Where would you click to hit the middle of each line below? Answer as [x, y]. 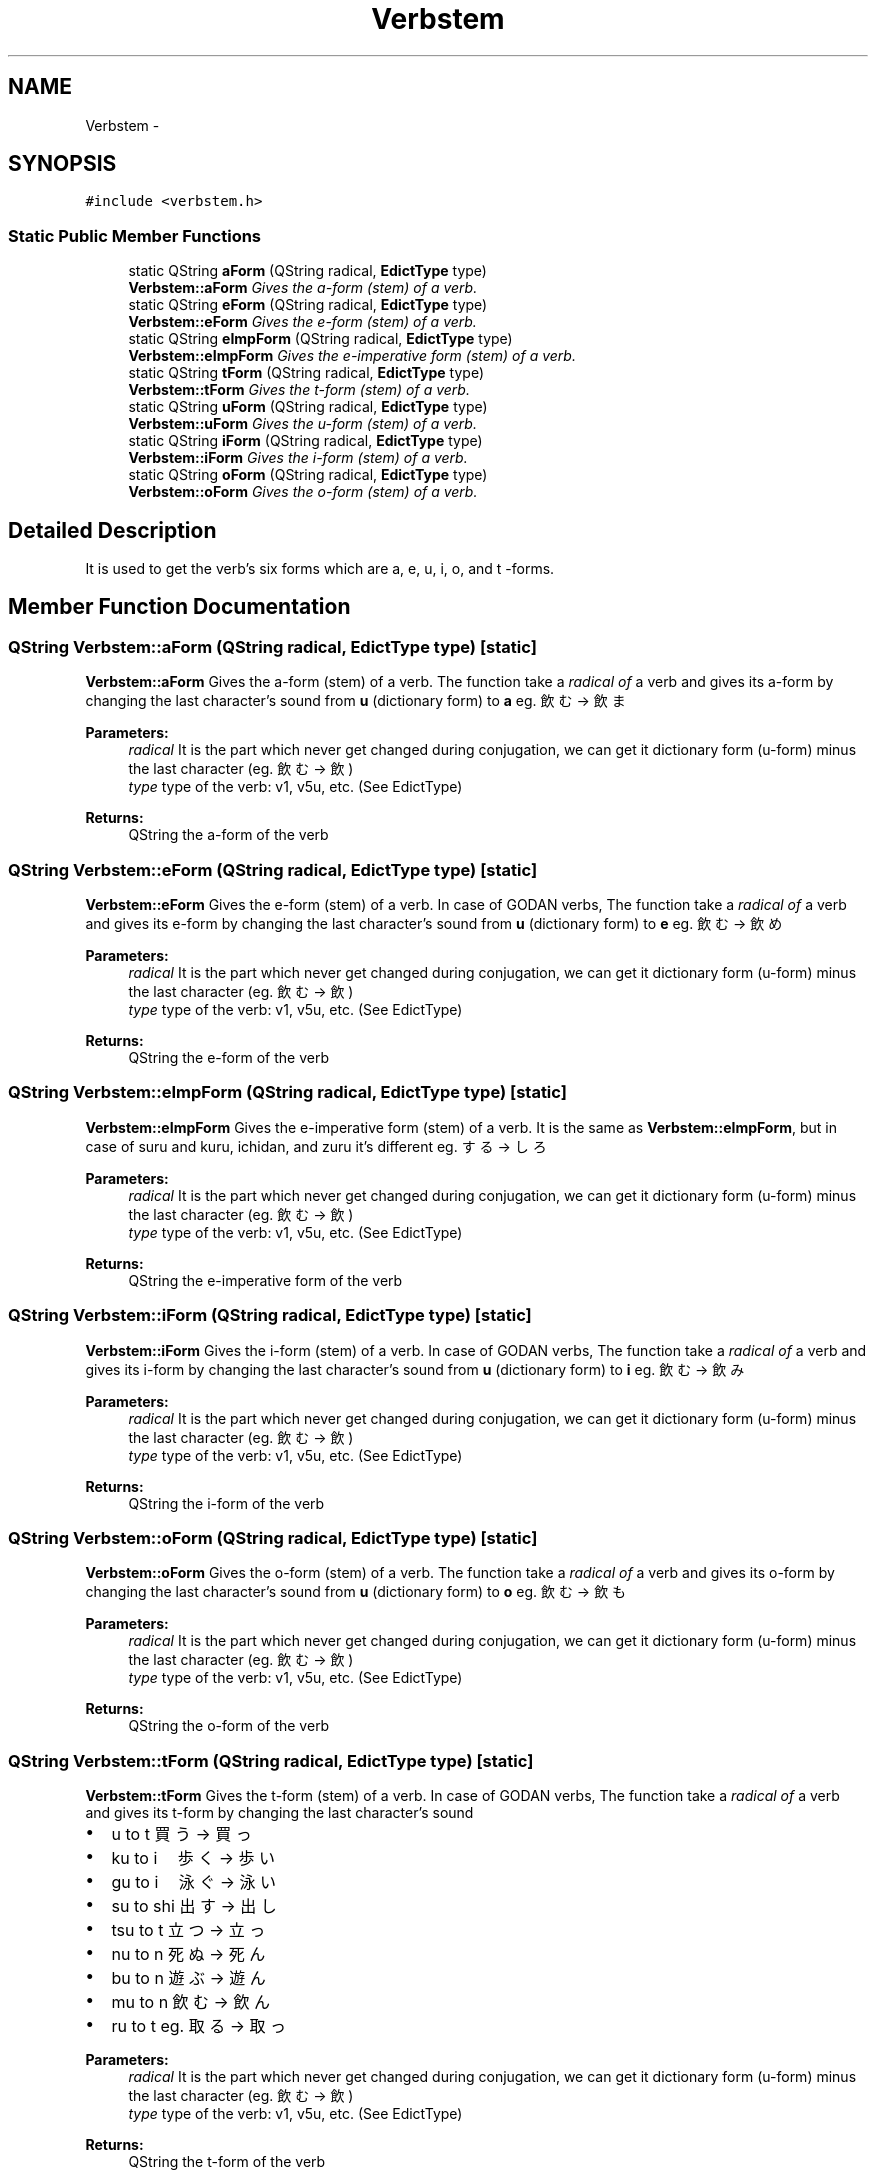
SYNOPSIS [62, 164]
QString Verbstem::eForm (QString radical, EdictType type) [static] [273, 869]
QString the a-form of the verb [228, 835]
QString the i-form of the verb [226, 1503]
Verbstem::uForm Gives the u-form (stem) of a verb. [302, 424]
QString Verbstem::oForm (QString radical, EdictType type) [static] [273, 1537]
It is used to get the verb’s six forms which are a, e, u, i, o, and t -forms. [320, 569]
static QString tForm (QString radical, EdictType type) [306, 373]
